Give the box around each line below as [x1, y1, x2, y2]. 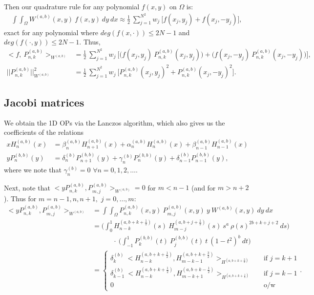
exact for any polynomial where [4, 27, 98, 37]
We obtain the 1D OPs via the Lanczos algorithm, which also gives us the [4, 117, 225, 127]
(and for [191, 182, 216, 192]
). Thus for [4, 193, 37, 203]
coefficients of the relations [4, 127, 84, 137]
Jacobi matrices [4, 94, 84, 109]
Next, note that [4, 182, 50, 192]
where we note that [4, 164, 62, 174]
